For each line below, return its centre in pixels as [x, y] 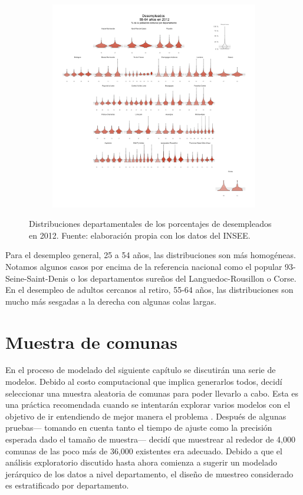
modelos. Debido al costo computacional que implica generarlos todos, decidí [144, 382]
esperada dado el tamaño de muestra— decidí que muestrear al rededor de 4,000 [150, 439]
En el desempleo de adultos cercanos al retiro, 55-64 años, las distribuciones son [149, 290]
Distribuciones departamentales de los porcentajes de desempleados [150, 224]
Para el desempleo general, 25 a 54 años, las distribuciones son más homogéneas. [151, 255]
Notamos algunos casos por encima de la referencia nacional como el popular [144, 266]
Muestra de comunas [91, 341]
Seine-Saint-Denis [37, 278]
